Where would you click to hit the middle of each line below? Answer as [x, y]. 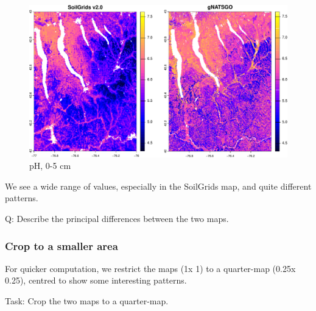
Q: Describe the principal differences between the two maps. [117, 219]
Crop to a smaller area [61, 245]
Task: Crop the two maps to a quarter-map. [87, 301]
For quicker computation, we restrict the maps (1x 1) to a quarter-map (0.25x [150, 268]
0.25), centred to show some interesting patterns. [96, 280]
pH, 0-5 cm [50, 166]
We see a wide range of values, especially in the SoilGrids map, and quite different [158, 186]
